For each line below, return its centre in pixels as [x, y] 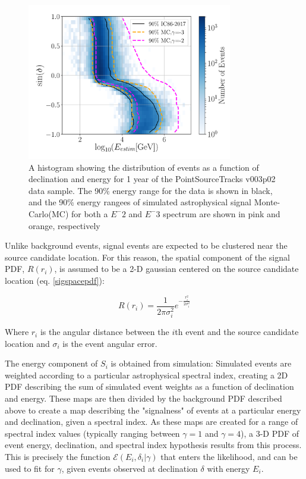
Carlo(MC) [49, 213]
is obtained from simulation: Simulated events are [201, 363]
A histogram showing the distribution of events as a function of [144, 167]
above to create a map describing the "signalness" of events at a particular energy [153, 410]
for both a [89, 213]
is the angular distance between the [105, 332]
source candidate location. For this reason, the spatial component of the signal [147, 257]
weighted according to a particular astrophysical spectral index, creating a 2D [146, 375]
